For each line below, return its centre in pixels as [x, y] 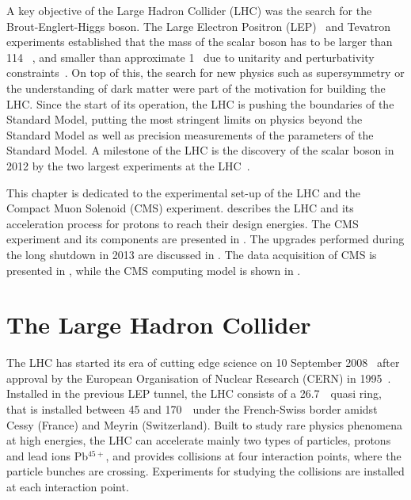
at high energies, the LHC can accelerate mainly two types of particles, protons [199, 440]
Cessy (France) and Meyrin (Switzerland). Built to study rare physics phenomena [204, 424]
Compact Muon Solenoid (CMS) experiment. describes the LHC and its [180, 208]
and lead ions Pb [47, 455]
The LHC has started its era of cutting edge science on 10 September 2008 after [203, 363]
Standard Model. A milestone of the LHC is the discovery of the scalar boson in [200, 150]
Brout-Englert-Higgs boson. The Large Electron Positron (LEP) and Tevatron [199, 26]
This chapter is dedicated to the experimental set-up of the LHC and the [183, 192]
